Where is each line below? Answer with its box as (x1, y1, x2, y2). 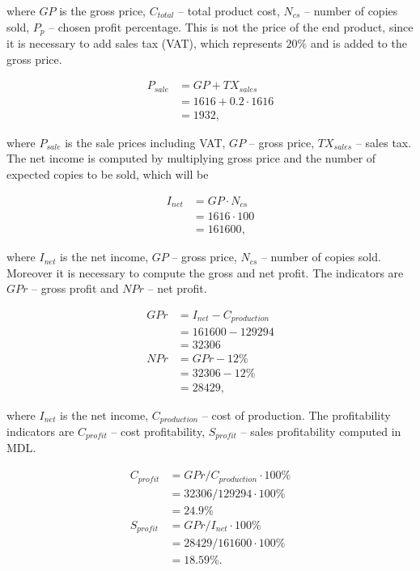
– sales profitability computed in (240, 422, 401, 439)
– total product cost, (178, 2, 280, 19)
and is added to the (310, 35, 407, 52)
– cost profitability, (111, 422, 206, 439)
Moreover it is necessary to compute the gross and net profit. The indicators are (6, 264, 404, 281)
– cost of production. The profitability (202, 406, 391, 423)
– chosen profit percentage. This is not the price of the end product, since (49, 18, 414, 35)
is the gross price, (59, 2, 146, 19)
